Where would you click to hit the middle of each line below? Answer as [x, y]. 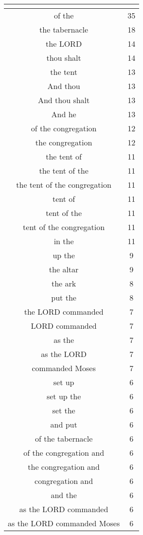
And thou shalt [64, 100]
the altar [64, 269]
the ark [64, 283]
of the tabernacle [64, 438]
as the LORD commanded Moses [64, 523]
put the [64, 297]
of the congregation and [64, 453]
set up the [64, 396]
